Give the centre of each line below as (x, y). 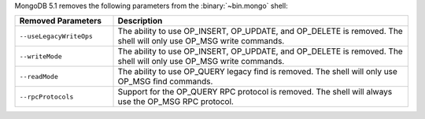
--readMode (39, 76)
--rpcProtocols (46, 97)
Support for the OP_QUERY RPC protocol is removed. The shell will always (255, 92)
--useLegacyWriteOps (56, 36)
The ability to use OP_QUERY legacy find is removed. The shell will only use (257, 72)
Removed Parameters (61, 21)
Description (140, 21)
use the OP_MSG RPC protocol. (176, 102)
